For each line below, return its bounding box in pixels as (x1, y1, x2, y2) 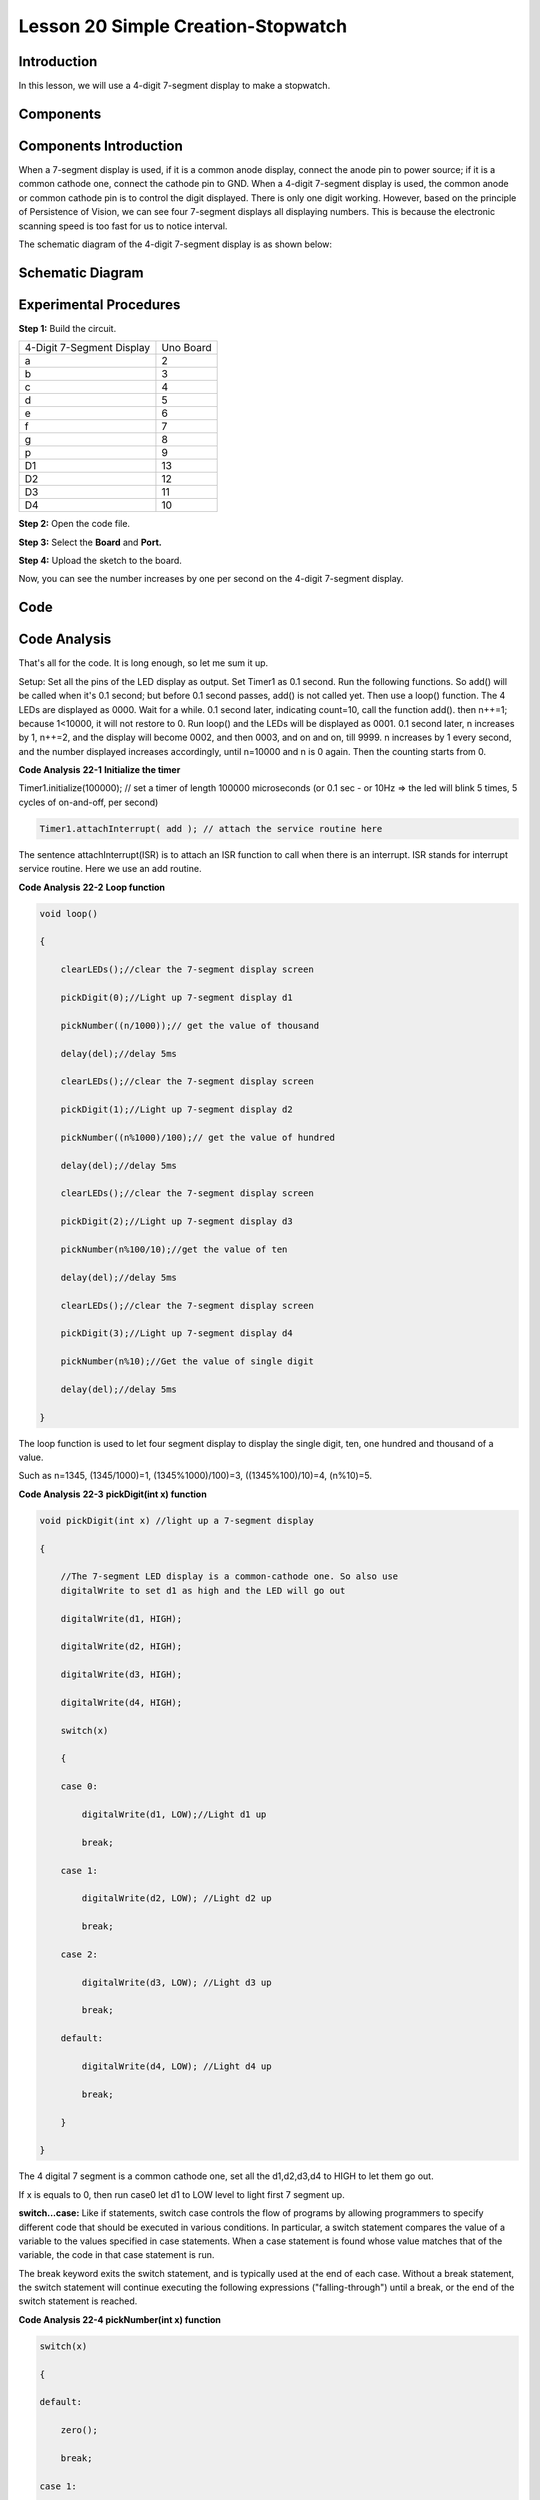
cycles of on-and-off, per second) (18, 796, 159, 808)
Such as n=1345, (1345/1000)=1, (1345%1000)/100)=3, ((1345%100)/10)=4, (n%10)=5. (18, 1470, 373, 1482)
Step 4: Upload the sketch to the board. (18, 555, 182, 567)
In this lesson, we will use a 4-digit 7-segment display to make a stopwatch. (18, 80, 331, 92)
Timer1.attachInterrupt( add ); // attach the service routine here (39, 823, 383, 834)
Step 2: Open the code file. (18, 518, 130, 530)
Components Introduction (18, 137, 184, 154)
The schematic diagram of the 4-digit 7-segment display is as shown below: (18, 238, 333, 250)
